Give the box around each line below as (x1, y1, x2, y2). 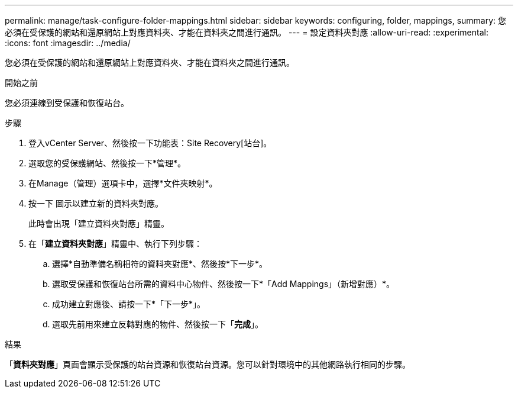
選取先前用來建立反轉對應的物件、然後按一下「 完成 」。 (52, 319, 263, 329)
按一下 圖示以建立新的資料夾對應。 (28, 198, 163, 208)
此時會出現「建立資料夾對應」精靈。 (28, 218, 169, 228)
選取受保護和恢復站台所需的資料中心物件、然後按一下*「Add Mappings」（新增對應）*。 (52, 279, 395, 289)
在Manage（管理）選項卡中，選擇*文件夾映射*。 (28, 178, 218, 188)
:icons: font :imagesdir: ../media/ (5, 38, 131, 48)
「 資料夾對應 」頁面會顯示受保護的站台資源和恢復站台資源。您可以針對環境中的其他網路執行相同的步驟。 (5, 359, 410, 369)
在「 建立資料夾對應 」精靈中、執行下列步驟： (28, 239, 202, 249)
